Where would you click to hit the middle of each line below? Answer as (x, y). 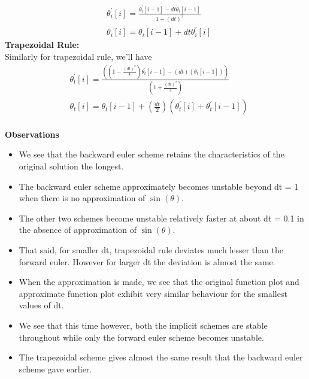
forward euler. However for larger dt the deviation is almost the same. (147, 261)
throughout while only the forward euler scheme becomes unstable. (141, 337)
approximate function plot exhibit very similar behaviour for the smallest (153, 293)
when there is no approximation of (82, 198)
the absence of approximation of (78, 230)
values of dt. (41, 305)
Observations (32, 134)
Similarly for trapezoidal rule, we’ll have (78, 56)
